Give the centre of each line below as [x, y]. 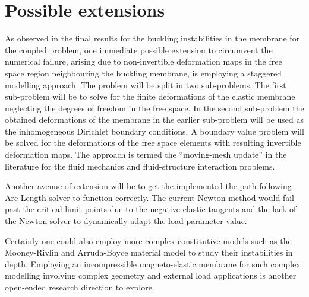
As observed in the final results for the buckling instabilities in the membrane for [152, 38]
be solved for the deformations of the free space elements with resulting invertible [153, 143]
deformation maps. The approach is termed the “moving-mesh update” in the [146, 154]
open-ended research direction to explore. [80, 287]
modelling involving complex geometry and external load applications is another [151, 275]
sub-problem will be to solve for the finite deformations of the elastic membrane [150, 96]
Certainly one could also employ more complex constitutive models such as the [148, 240]
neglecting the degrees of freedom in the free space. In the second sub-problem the [154, 108]
